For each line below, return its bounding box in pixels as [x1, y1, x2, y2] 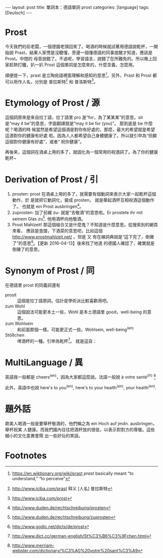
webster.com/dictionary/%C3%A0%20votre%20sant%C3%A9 [12, 548, 138, 554]
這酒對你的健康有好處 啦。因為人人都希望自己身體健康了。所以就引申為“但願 [5, 133, 157, 139]
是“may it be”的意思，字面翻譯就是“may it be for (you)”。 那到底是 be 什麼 [5, 121, 153, 126]
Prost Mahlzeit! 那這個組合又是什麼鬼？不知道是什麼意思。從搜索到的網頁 [12, 222, 158, 228]
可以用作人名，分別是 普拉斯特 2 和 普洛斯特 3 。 [5, 78, 98, 85]
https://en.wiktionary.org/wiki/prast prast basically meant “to [12, 470, 134, 476]
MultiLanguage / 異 [5, 357, 83, 368]
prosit [5, 292, 17, 298]
